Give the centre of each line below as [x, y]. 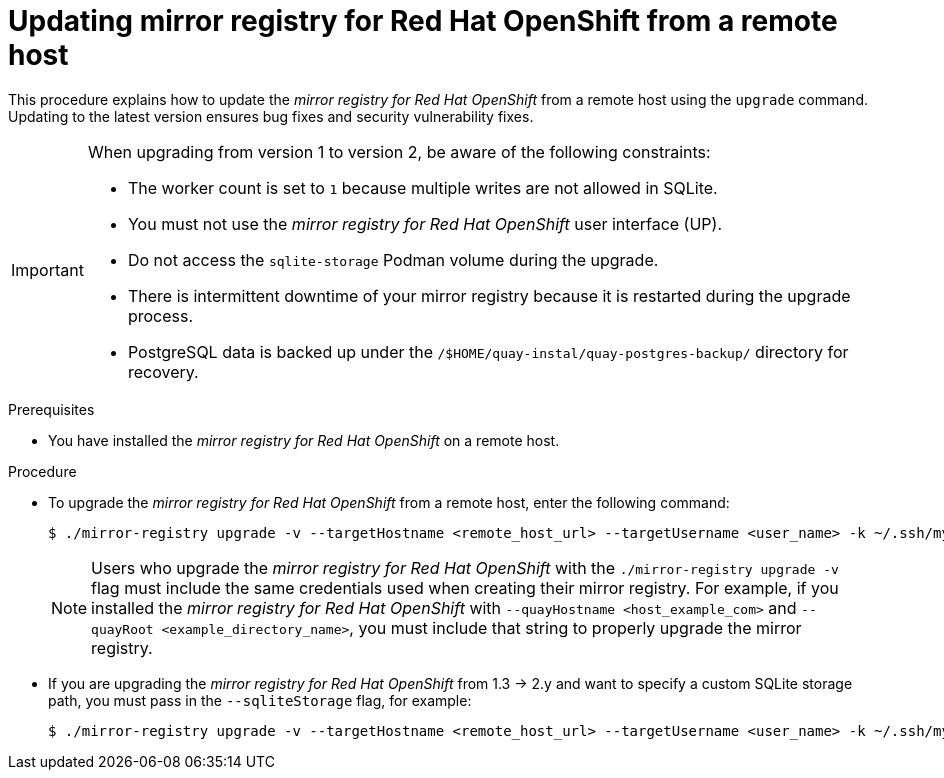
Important [47, 269]
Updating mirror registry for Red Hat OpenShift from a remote [423, 21]
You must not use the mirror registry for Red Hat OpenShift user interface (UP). [425, 223]
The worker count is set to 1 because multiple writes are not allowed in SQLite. [422, 187]
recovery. [163, 371]
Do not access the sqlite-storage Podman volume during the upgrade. [393, 259]
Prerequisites [51, 409]
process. [160, 315]
